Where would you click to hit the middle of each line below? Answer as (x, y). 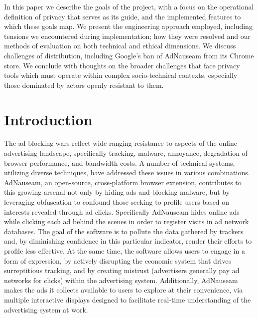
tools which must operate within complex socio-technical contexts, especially (121, 75)
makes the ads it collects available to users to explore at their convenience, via (124, 290)
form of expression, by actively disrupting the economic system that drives (118, 260)
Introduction (48, 119)
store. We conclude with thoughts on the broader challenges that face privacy (122, 65)
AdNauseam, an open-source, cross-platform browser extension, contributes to (123, 182)
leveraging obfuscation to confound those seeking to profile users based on (117, 202)
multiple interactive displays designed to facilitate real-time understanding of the (128, 299)
